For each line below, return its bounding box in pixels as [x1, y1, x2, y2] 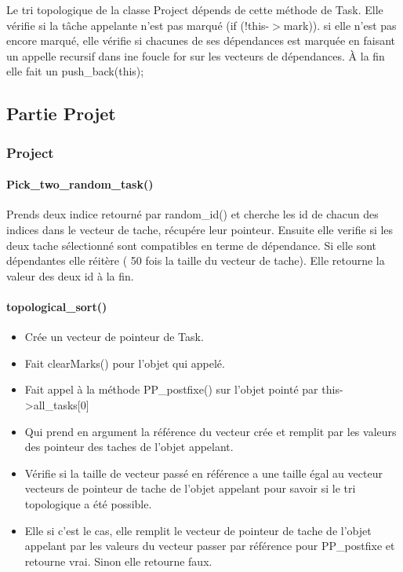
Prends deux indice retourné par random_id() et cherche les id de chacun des [6, 206, 379, 222]
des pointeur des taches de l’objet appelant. [24, 438, 234, 455]
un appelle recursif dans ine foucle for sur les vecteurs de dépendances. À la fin [6, 47, 385, 64]
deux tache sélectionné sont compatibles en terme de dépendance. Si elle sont [6, 236, 377, 253]
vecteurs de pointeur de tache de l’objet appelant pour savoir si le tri [24, 480, 356, 497]
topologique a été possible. [24, 495, 152, 511]
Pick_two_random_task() [6, 176, 154, 192]
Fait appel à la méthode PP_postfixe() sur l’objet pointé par [24, 381, 318, 398]
